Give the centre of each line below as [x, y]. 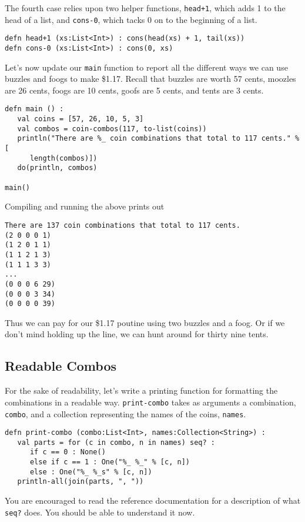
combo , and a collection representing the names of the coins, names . [125, 413]
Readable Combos [61, 366]
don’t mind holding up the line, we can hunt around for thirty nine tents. [137, 334]
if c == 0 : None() [68, 452]
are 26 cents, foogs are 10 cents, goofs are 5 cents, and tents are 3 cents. [134, 90]
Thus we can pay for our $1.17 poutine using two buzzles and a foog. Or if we [145, 322]
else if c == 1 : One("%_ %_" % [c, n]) [110, 462]
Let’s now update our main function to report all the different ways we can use [146, 67]
